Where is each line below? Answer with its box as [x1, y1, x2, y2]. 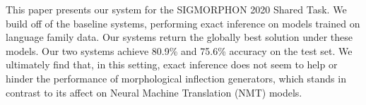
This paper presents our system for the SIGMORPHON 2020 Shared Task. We [6, 2, 347, 16]
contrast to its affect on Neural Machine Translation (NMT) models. [6, 85, 302, 99]
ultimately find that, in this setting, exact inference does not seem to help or [6, 57, 338, 72]
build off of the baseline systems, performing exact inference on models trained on [6, 16, 360, 30]
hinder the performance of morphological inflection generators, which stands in [6, 70, 346, 85]
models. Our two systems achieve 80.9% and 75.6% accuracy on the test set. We [6, 43, 353, 58]
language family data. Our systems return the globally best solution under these [6, 30, 353, 44]
